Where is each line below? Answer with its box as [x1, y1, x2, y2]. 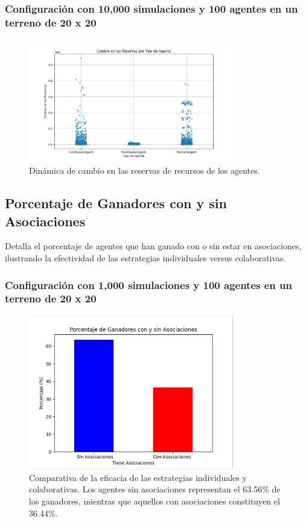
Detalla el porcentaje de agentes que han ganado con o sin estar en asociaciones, [5, 240, 302, 252]
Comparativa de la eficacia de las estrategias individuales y [29, 471, 247, 483]
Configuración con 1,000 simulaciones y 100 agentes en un [5, 277, 292, 292]
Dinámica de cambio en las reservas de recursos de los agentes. [29, 164, 260, 177]
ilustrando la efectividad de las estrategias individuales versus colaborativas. [5, 252, 286, 264]
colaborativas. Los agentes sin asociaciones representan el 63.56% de [29, 483, 281, 495]
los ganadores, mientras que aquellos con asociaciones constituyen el [29, 494, 280, 507]
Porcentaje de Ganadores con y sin [5, 194, 227, 212]
